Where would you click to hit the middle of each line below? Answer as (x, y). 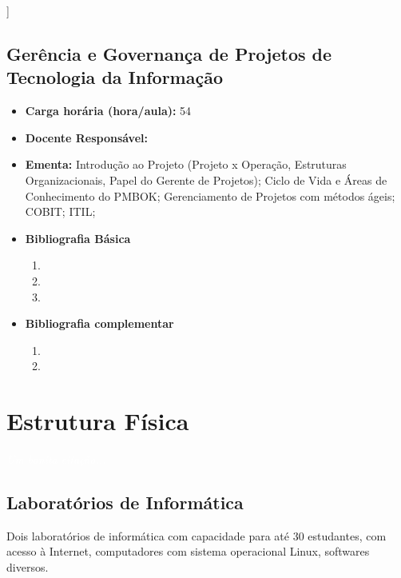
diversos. (28, 567)
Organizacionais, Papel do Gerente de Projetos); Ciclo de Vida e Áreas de (206, 179)
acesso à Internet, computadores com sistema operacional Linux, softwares (188, 551)
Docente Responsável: (86, 137)
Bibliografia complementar (99, 323)
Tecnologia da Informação (115, 77)
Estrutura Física (98, 421)
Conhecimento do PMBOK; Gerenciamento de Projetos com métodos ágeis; (210, 195)
